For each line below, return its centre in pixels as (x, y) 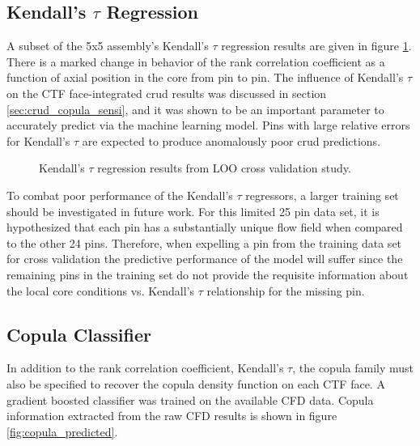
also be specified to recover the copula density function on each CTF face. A (196, 383)
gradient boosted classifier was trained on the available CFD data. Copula (190, 399)
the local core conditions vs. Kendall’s (101, 290)
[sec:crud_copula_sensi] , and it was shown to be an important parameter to (195, 109)
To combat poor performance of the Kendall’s (120, 195)
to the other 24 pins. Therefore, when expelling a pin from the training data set (204, 242)
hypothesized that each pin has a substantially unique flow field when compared (205, 227)
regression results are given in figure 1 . (316, 46)
